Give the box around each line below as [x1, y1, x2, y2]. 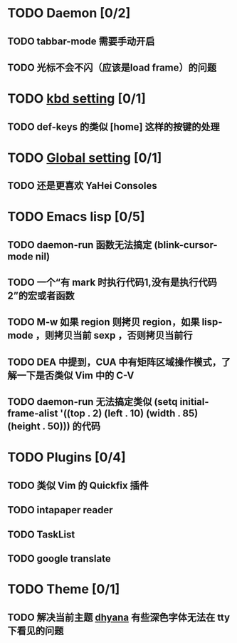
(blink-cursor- [154, 239, 218, 251]
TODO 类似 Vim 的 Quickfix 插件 [7, 479, 149, 491]
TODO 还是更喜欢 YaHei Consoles [7, 180, 158, 192]
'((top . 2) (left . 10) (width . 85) [60, 408, 199, 420]
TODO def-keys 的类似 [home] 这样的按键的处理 [7, 120, 220, 133]
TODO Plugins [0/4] [7, 449, 126, 465]
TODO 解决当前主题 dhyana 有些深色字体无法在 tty [7, 611, 230, 623]
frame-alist [7, 408, 58, 420]
